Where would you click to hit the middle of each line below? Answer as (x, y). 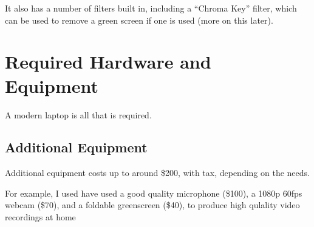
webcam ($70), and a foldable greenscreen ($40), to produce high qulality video (152, 205)
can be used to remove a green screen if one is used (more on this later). (139, 20)
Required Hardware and (108, 62)
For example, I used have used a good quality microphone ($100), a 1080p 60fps (154, 193)
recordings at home (40, 217)
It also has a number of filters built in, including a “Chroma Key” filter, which (151, 8)
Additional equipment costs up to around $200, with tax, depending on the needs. (157, 173)
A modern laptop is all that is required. (78, 114)
